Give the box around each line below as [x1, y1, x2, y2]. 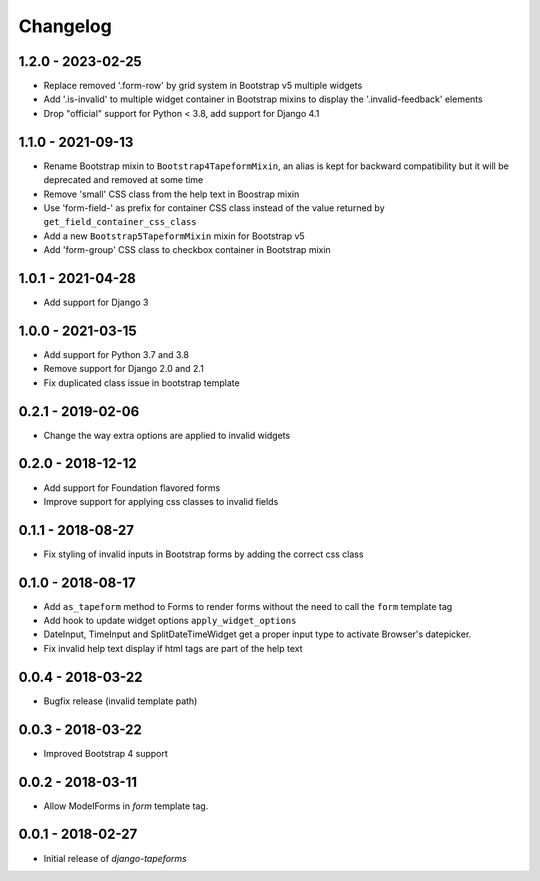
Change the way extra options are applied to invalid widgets [43, 429, 291, 441]
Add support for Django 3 [43, 296, 149, 308]
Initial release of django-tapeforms [43, 852, 187, 864]
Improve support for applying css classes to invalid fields [43, 495, 279, 507]
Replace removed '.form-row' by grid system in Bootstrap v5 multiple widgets [43, 80, 363, 92]
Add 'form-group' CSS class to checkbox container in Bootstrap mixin [43, 244, 332, 256]
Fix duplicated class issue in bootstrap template [43, 376, 240, 389]
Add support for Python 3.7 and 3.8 [43, 348, 190, 360]
